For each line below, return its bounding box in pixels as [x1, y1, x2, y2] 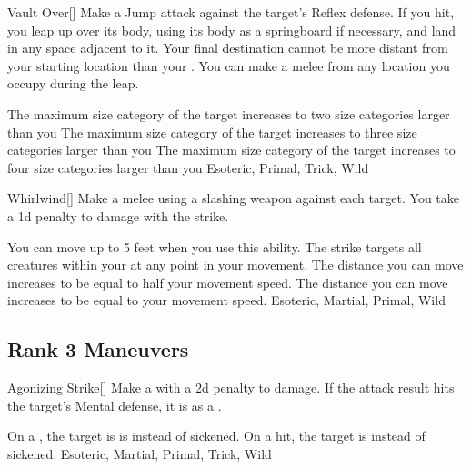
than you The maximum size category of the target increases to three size [7, 122, 417, 141]
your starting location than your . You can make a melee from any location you [7, 56, 450, 75]
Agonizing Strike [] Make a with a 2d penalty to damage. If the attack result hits [7, 378, 455, 397]
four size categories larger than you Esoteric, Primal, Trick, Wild [7, 158, 369, 177]
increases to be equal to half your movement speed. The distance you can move [7, 272, 448, 291]
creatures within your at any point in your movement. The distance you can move [7, 255, 464, 274]
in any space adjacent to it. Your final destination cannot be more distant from [7, 38, 448, 57]
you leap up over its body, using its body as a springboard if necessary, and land [7, 20, 456, 39]
